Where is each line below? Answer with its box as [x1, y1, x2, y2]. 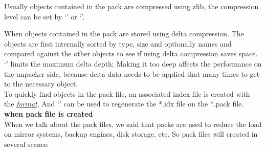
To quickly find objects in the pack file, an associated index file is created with [4, 88, 250, 99]
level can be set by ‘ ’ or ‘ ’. [4, 11, 85, 21]
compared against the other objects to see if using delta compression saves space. [4, 48, 258, 59]
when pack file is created [4, 108, 93, 119]
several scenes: [4, 138, 49, 149]
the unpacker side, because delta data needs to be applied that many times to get [4, 68, 260, 79]
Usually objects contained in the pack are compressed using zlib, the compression [4, 1, 259, 11]
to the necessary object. [4, 78, 78, 89]
